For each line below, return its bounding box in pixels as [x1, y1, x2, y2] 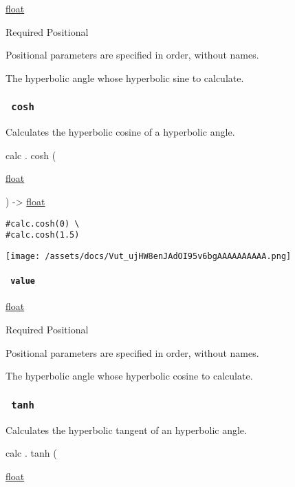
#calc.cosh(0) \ [6, 218, 80, 229]
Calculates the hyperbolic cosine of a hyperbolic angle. [6, 125, 235, 139]
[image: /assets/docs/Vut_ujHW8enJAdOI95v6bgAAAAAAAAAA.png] [6, 251, 292, 261]
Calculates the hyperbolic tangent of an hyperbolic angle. [6, 422, 247, 437]
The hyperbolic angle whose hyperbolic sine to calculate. [6, 70, 244, 85]
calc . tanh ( [6, 446, 57, 460]
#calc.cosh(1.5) [6, 230, 80, 240]
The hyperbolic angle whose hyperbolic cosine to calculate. [6, 369, 253, 383]
